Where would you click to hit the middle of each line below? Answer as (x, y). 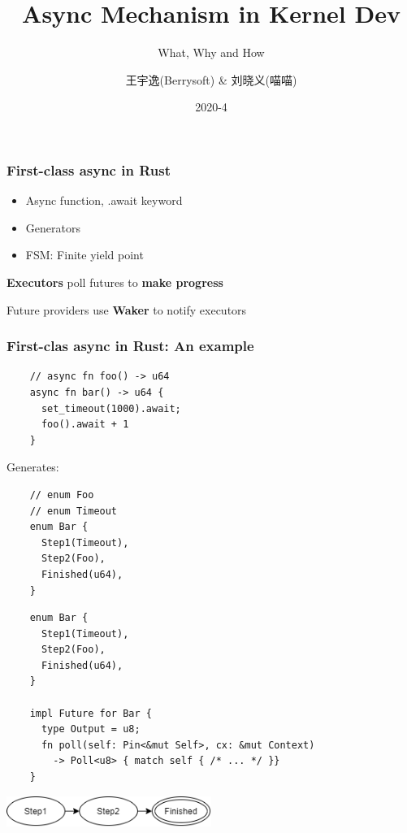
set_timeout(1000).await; (111, 408)
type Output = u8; (91, 729)
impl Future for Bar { (91, 713)
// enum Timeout (74, 511)
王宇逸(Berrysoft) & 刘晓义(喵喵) (211, 79)
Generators (53, 227)
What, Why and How (211, 52)
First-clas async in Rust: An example (130, 346)
